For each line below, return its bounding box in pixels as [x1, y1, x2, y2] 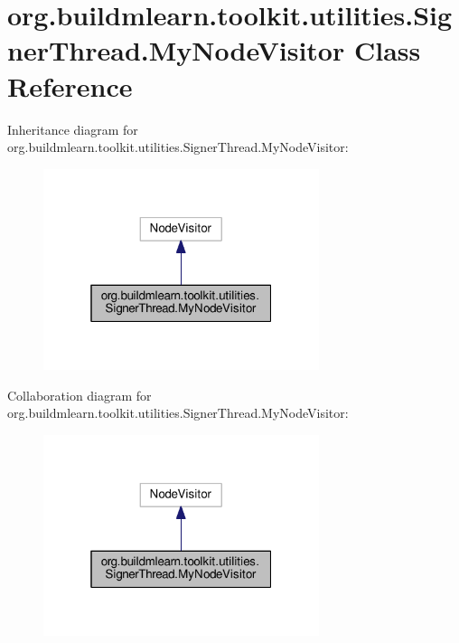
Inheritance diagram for [7, 119, 138, 138]
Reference [7, 67, 133, 104]
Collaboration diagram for [7, 385, 152, 404]
